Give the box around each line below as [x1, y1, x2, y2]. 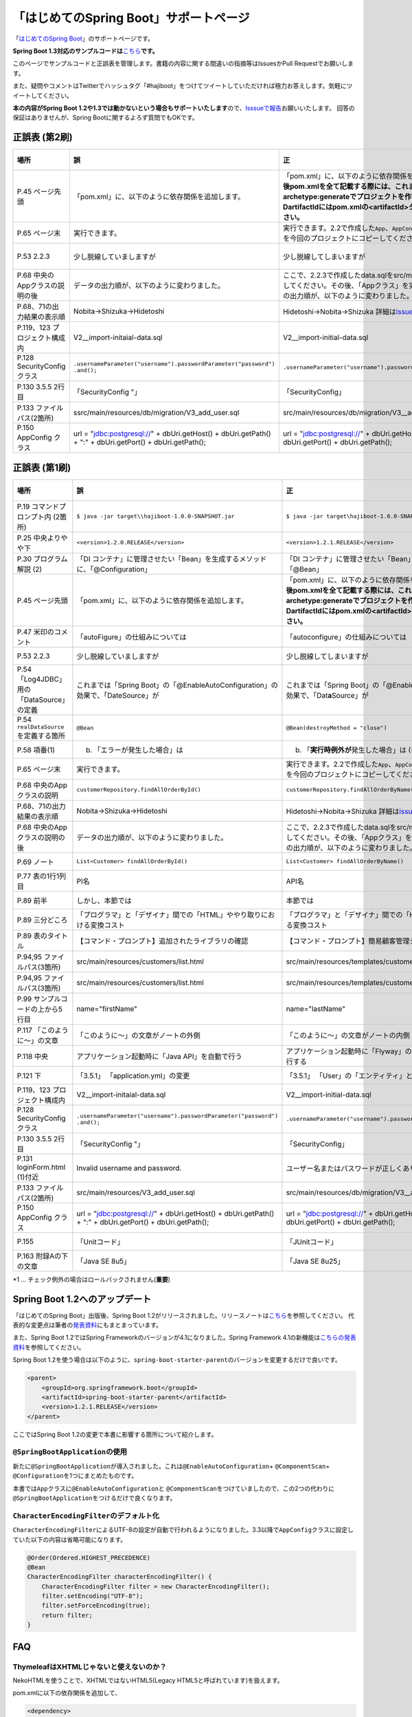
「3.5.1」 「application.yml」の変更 [76, 1071, 190, 1080]
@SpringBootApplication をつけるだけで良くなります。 [12, 1494, 176, 1502]
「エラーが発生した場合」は [93, 745, 183, 755]
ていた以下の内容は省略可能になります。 [12, 1535, 127, 1543]
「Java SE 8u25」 [286, 1256, 345, 1266]
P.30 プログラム [16, 554, 68, 563]
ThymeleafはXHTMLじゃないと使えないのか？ [12, 1662, 168, 1672]
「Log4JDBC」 [16, 674, 67, 683]
